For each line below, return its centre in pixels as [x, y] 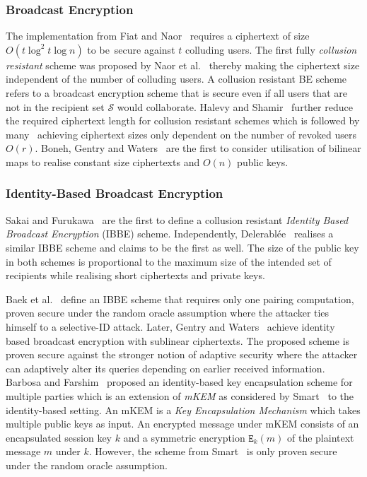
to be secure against [131, 49]
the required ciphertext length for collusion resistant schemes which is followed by [183, 120]
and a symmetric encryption [184, 437]
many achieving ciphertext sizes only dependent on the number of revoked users [181, 134]
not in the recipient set [55, 106]
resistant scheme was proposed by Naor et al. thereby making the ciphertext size [183, 65]
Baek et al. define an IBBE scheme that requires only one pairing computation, [180, 299]
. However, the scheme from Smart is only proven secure [213, 451]
